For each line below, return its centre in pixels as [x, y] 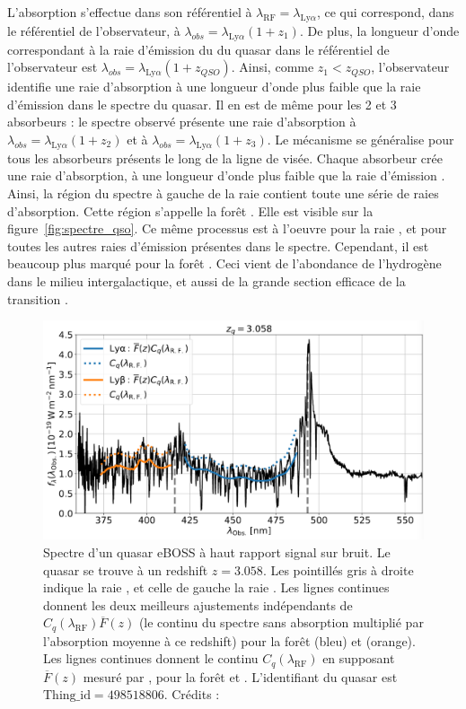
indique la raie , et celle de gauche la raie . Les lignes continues [216, 587]
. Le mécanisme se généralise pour [360, 139]
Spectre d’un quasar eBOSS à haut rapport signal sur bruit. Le [217, 552]
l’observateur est [53, 67]
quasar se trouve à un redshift [126, 569]
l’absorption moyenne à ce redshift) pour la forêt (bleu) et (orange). [229, 640]
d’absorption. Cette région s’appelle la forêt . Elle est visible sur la [190, 210]
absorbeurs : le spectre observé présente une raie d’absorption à [182, 122]
